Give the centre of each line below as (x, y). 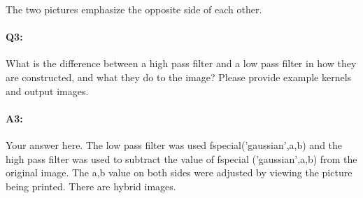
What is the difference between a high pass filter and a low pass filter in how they (181, 63)
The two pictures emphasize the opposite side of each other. (134, 9)
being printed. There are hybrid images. (91, 186)
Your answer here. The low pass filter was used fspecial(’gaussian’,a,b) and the (174, 144)
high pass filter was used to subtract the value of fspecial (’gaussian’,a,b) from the (181, 158)
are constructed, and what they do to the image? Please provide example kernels (179, 77)
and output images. (47, 91)
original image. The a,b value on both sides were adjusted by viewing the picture (179, 172)
